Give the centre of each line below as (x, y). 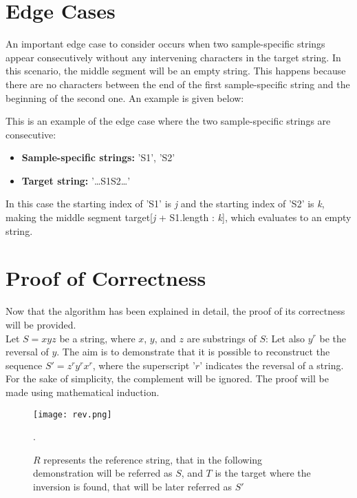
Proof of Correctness (106, 278)
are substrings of (221, 338)
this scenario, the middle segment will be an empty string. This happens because (176, 71)
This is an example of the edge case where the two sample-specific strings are (168, 121)
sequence (24, 365)
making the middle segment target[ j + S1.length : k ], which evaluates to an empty (178, 217)
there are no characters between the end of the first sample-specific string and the (178, 84)
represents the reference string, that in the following (153, 459)
